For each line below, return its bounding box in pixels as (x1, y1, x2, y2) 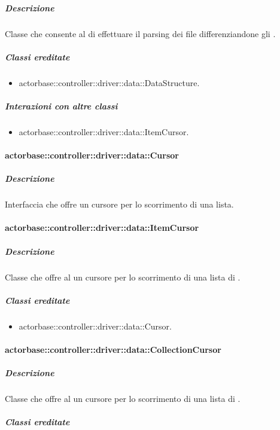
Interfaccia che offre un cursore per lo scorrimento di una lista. (5, 198, 234, 211)
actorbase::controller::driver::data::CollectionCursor (5, 343, 221, 355)
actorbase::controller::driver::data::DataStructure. (19, 76, 200, 89)
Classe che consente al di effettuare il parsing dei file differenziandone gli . (5, 27, 276, 39)
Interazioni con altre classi (5, 99, 118, 112)
